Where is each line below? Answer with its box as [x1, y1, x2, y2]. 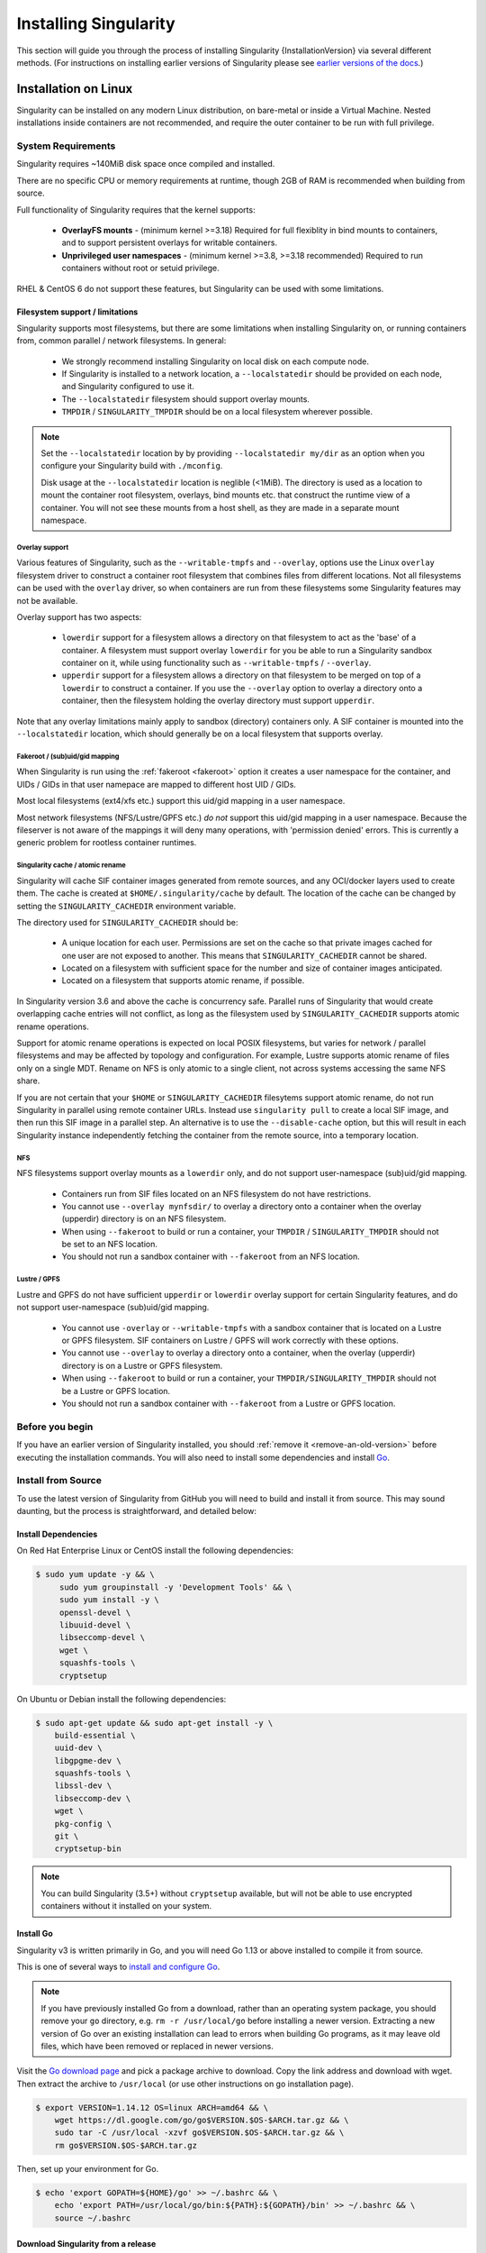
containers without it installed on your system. [40, 1901, 212, 1911]
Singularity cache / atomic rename [16, 861, 126, 870]
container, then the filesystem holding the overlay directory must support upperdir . [61, 695, 375, 707]
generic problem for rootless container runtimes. [16, 837, 197, 848]
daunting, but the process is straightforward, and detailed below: [16, 1506, 256, 1517]
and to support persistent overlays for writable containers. [61, 237, 278, 248]
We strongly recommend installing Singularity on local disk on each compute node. [61, 356, 369, 367]
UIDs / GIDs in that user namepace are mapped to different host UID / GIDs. [16, 779, 297, 789]
